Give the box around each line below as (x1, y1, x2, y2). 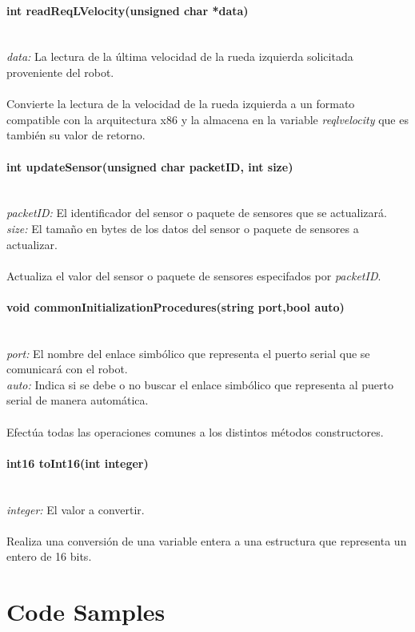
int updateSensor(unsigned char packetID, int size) (6, 158, 293, 175)
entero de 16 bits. (6, 548, 92, 565)
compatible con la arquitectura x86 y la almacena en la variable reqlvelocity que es (6, 111, 409, 127)
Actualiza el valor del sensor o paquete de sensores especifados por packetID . (6, 267, 381, 284)
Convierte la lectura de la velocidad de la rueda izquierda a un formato (6, 95, 355, 112)
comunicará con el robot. (6, 360, 128, 377)
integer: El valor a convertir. (6, 501, 145, 517)
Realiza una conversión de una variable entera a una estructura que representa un (6, 532, 407, 549)
